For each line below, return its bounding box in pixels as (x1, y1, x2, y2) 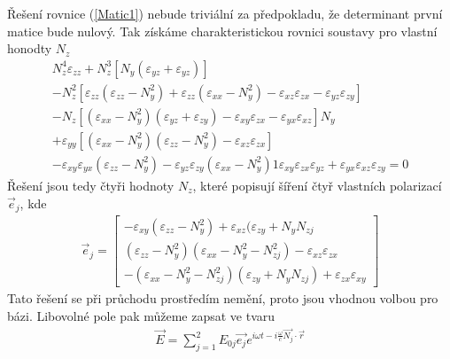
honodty (7, 39, 52, 58)
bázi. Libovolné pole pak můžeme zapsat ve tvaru (7, 306, 275, 324)
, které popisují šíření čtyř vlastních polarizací (192, 176, 442, 194)
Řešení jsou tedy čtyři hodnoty (7, 176, 175, 194)
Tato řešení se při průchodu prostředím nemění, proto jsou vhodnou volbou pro (7, 289, 438, 308)
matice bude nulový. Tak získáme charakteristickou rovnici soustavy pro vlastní (7, 21, 438, 40)
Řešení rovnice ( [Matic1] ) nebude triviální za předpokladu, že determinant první (7, 4, 443, 22)
